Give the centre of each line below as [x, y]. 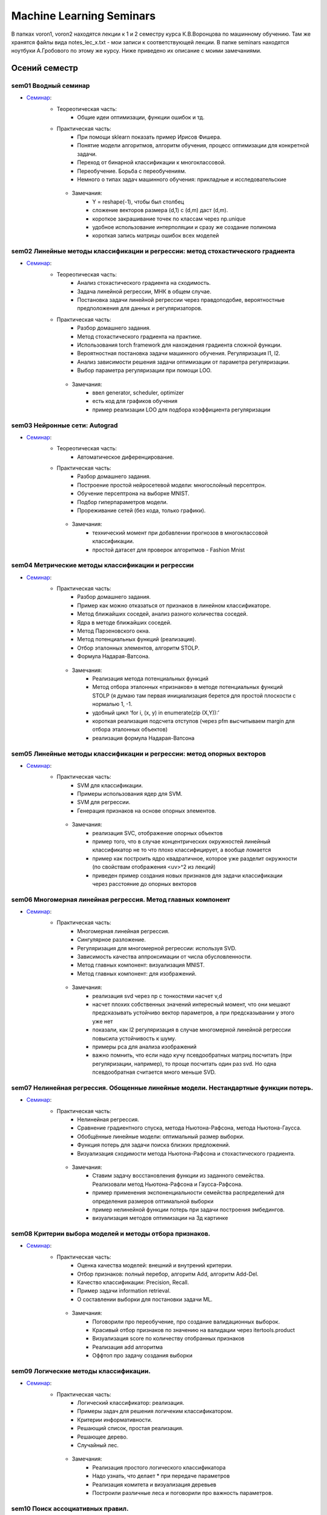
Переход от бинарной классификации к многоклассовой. [151, 162]
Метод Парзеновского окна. [114, 631]
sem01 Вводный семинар [51, 86]
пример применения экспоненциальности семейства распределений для [188, 1193]
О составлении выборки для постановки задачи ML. [145, 1299]
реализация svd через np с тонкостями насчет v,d [157, 996]
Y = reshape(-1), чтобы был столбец [138, 201]
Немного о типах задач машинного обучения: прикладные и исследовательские [182, 179]
